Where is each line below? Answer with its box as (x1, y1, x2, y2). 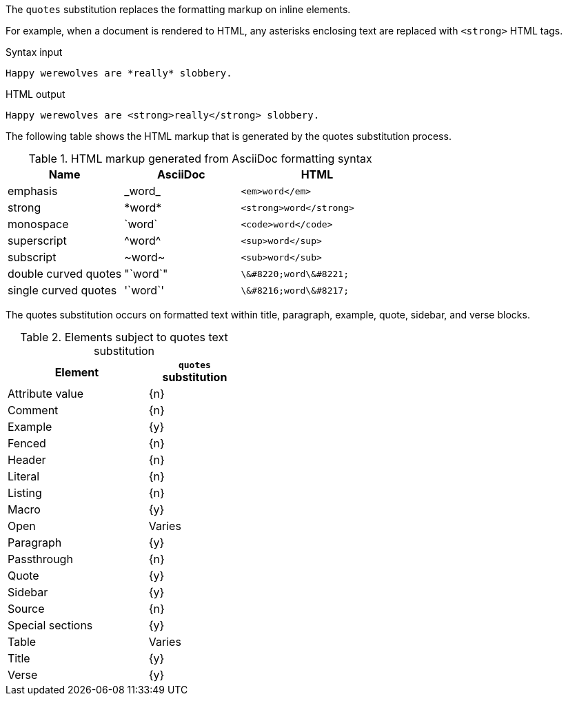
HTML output (6, 88, 65, 100)
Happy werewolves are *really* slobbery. (6, 68, 232, 79)
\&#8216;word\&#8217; (241, 285, 349, 296)
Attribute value (8, 387, 83, 400)
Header (8, 453, 46, 467)
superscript (8, 234, 67, 247)
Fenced (8, 436, 46, 450)
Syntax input (6, 46, 63, 58)
